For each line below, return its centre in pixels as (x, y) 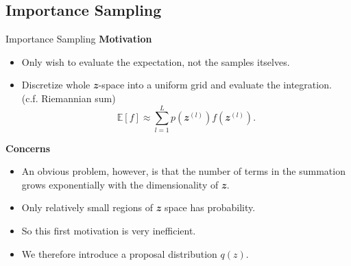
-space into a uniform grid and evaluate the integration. (215, 85)
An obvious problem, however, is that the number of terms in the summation (183, 171)
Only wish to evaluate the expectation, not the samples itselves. (156, 61)
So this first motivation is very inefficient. (109, 231)
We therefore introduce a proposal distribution (119, 253)
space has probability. (210, 207)
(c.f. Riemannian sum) (69, 98)
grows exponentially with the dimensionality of (120, 184)
